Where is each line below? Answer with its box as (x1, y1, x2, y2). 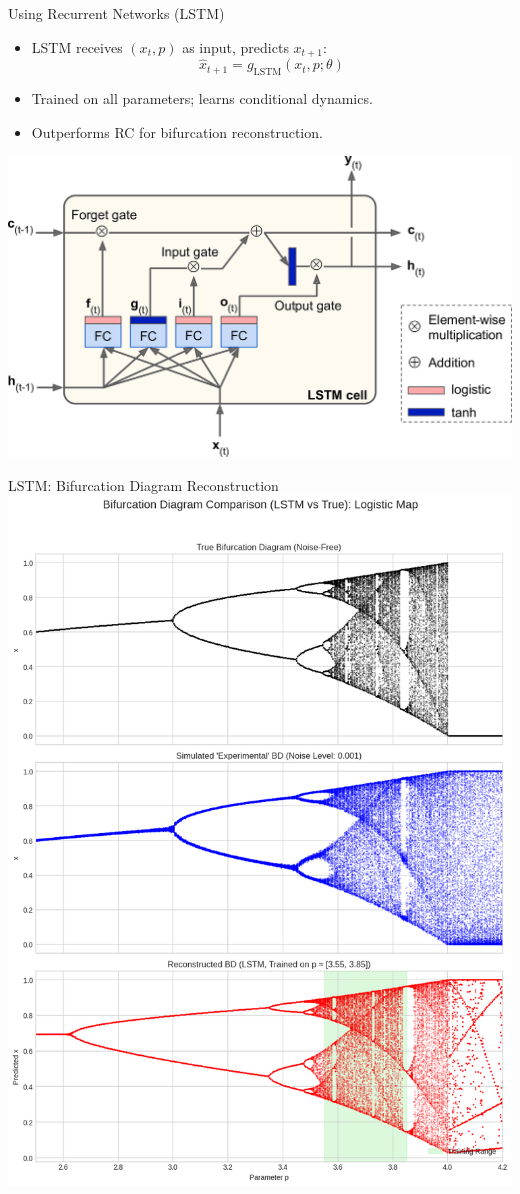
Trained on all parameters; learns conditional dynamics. (31, 88, 373, 109)
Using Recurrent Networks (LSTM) (8, 3, 225, 23)
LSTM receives (31, 36, 123, 57)
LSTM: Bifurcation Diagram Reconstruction (8, 474, 279, 495)
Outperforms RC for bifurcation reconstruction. (31, 121, 323, 142)
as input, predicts (182, 36, 289, 57)
